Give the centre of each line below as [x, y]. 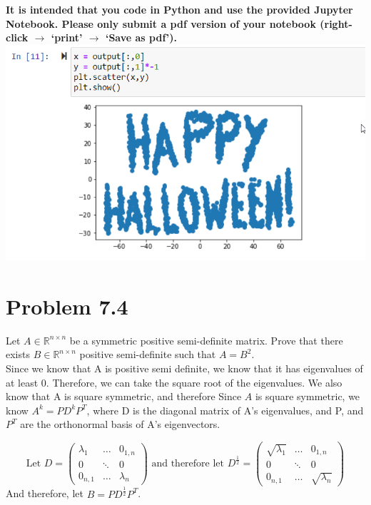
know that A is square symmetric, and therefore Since [124, 396]
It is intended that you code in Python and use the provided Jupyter [179, 9]
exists [18, 354]
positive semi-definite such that [148, 354]
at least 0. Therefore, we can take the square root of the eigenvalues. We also [174, 382]
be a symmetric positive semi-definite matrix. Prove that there [206, 340]
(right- [336, 23]
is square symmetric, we [308, 396]
